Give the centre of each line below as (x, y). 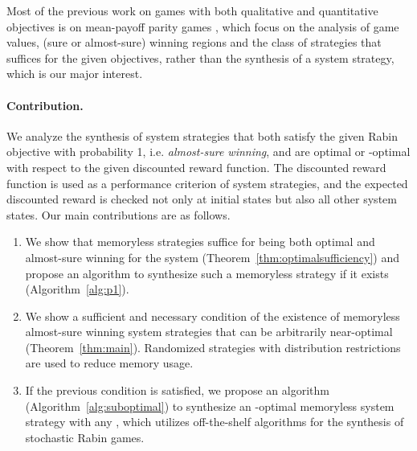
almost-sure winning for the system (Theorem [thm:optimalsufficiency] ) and (213, 257)
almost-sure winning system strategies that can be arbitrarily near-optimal (209, 332)
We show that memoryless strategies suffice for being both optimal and (200, 242)
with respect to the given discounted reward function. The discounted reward (196, 167)
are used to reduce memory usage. (109, 363)
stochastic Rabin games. (85, 437)
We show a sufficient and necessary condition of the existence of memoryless (213, 316)
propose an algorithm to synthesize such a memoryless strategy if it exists (207, 273)
